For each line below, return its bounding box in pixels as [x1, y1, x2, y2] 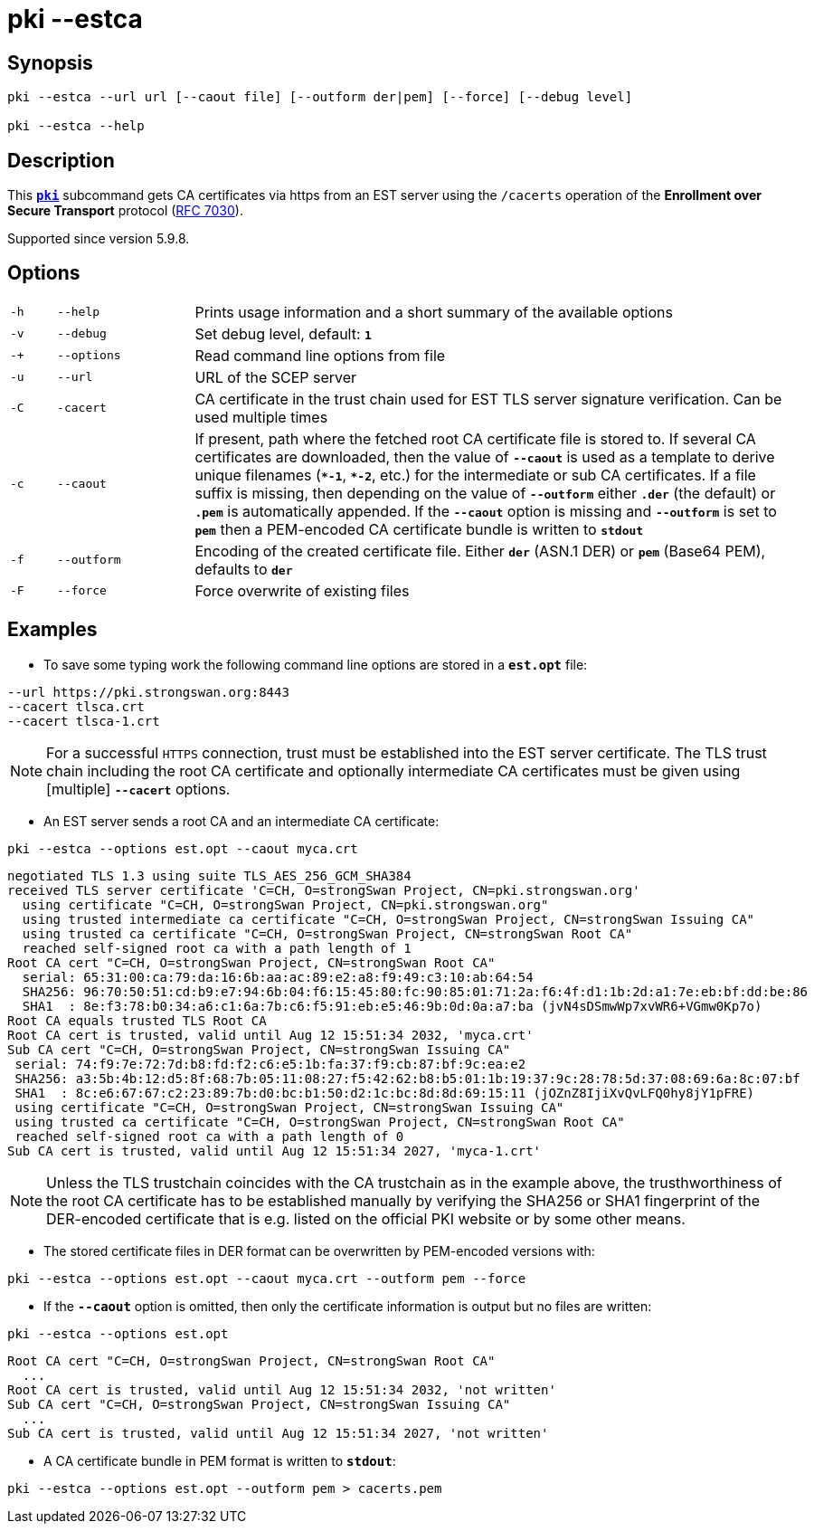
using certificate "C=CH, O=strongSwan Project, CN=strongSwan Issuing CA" [14, 1099, 564, 1115]
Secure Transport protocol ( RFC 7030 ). [7, 203, 243, 219]
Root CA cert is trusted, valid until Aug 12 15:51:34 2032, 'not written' [7, 1382, 556, 1397]
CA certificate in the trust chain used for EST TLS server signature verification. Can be [194, 389, 782, 408]
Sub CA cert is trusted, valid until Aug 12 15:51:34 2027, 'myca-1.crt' [7, 1143, 542, 1158]
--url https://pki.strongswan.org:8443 [7, 684, 289, 699]
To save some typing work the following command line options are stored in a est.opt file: [43, 656, 588, 672]
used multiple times [194, 407, 328, 426]
